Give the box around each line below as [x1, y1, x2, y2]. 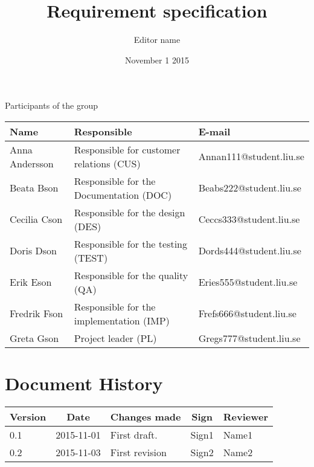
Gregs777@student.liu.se [198, 330, 301, 345]
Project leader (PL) [74, 330, 157, 345]
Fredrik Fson [10, 306, 63, 321]
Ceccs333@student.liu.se [198, 212, 300, 227]
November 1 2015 [125, 53, 189, 66]
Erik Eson [10, 275, 52, 289]
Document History [5, 371, 163, 396]
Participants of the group [5, 99, 98, 112]
